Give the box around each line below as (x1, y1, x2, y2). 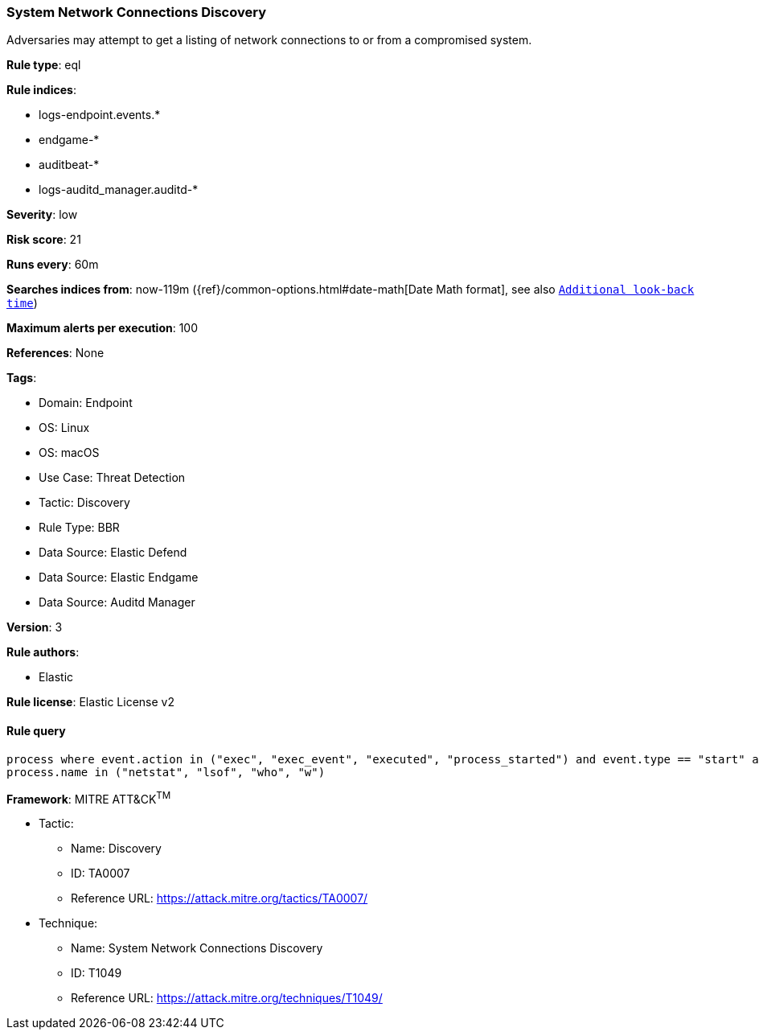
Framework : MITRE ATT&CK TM (6, 789, 171, 806)
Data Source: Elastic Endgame (39, 570, 199, 585)
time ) (6, 296, 38, 310)
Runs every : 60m (6, 257, 99, 272)
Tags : (6, 371, 37, 385)
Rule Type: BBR (39, 520, 120, 535)
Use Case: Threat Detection (39, 471, 186, 485)
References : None (6, 346, 105, 360)
